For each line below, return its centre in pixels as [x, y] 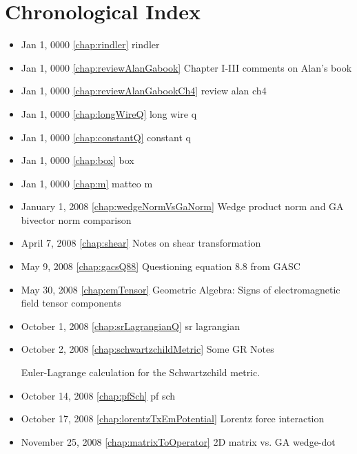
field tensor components [71, 303]
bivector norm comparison [76, 219]
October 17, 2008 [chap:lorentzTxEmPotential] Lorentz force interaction [173, 419]
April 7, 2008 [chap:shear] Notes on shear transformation [141, 243]
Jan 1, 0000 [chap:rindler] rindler [90, 44]
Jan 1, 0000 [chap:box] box [78, 160]
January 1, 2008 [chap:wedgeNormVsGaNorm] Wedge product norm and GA [182, 206]
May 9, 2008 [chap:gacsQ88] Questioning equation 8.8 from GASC [161, 266]
